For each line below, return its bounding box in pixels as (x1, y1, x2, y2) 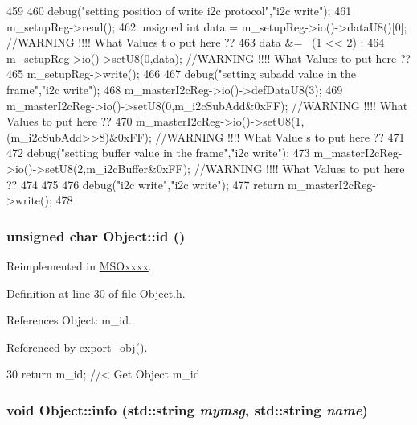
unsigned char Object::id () (6, 225, 186, 246)
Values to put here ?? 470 (6, 113, 133, 130)
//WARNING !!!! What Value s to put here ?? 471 (155, 128, 405, 145)
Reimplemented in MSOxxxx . (6, 257, 152, 274)
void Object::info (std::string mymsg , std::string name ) (6, 399, 368, 419)
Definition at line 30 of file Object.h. (6, 284, 186, 301)
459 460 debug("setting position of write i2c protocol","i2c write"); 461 (6, 2, 352, 19)
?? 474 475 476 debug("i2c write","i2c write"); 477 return (6, 175, 284, 192)
